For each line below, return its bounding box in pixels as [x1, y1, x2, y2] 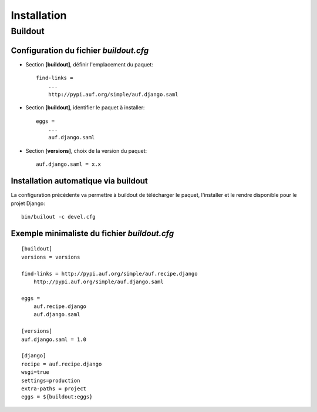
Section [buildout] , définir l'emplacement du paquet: [25, 61, 154, 68]
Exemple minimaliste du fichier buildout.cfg [11, 228, 174, 238]
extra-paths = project [21, 385, 87, 392]
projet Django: [11, 200, 45, 207]
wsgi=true [21, 369, 49, 376]
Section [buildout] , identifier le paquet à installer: [25, 104, 145, 111]
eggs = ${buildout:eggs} [21, 394, 93, 400]
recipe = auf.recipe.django [21, 360, 102, 367]
